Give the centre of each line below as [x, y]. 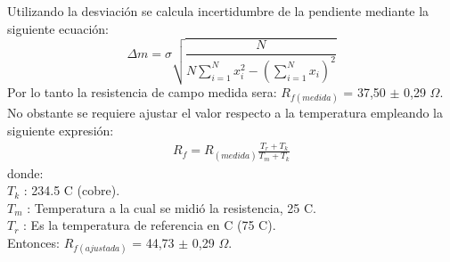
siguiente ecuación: [58, 28]
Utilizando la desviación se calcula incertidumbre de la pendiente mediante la [218, 11]
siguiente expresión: [61, 131]
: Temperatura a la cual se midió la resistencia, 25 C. [172, 207]
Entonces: [33, 242]
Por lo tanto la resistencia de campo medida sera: [142, 92]
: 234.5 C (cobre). [72, 190]
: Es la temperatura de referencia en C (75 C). [150, 225]
